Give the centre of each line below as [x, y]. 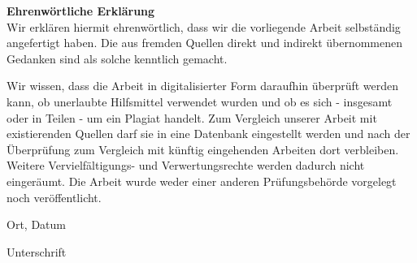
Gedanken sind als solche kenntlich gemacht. [117, 58]
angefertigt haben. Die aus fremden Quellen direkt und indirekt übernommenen [205, 43]
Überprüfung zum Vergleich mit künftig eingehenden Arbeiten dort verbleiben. [203, 149]
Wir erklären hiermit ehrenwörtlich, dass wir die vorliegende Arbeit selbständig [204, 26]
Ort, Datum [36, 224]
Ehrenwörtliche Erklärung [81, 11]
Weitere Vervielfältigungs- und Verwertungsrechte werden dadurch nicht [186, 165]
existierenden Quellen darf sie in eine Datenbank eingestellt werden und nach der [208, 134]
